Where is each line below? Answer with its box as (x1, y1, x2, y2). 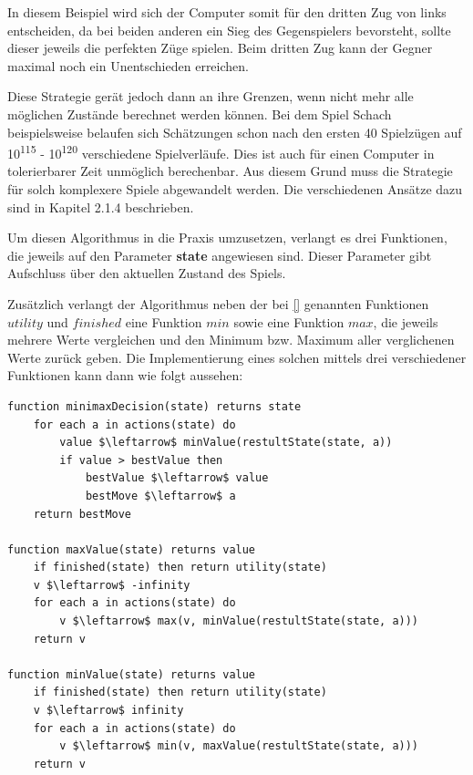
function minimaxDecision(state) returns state (7, 399, 302, 413)
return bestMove (33, 507, 132, 521)
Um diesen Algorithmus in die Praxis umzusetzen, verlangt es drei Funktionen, (7, 228, 447, 247)
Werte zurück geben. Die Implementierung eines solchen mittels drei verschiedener (7, 347, 467, 367)
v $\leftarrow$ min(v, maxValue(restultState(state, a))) (59, 739, 419, 753)
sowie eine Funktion (233, 312, 344, 331)
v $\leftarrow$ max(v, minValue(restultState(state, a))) (59, 615, 419, 628)
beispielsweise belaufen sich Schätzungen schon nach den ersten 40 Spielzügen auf (7, 122, 462, 141)
